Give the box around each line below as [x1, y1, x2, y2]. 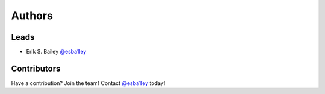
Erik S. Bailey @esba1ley [26, 48, 87, 55]
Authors [11, 9, 54, 22]
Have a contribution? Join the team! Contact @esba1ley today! [11, 79, 166, 87]
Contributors [11, 63, 61, 74]
